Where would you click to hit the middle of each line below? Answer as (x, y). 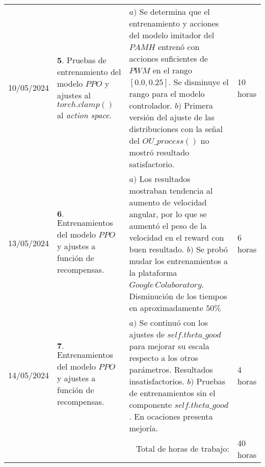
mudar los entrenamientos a (179, 261)
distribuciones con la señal (176, 128)
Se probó (212, 249)
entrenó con (179, 46)
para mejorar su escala (169, 346)
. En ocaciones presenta (171, 416)
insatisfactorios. (157, 381)
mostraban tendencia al (171, 190)
